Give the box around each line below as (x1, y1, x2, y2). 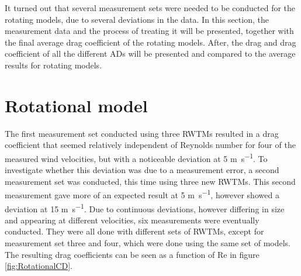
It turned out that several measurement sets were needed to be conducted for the (5, 2, 296, 13)
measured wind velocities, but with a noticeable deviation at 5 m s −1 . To (5, 150, 268, 164)
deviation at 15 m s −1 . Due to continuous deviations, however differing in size (5, 201, 285, 215)
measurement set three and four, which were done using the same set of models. (5, 237, 290, 249)
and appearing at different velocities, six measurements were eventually (5, 213, 260, 226)
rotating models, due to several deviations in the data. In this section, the (5, 13, 269, 25)
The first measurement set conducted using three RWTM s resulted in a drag (5, 127, 279, 139)
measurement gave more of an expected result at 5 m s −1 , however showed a (5, 187, 279, 201)
